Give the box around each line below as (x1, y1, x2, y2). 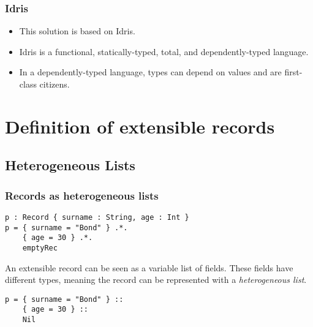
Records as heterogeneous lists (5, 187, 159, 203)
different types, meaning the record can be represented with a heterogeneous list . (5, 273, 307, 286)
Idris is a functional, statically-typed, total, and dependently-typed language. (19, 45, 309, 58)
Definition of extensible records (5, 113, 275, 138)
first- (284, 66, 303, 78)
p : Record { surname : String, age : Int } (5, 212, 189, 222)
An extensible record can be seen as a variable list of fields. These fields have (5, 261, 293, 274)
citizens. (39, 78, 70, 90)
